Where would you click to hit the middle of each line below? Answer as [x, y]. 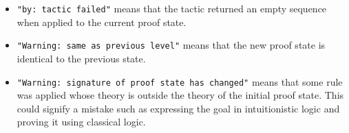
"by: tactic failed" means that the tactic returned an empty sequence [172, 8]
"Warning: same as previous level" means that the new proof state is [171, 45]
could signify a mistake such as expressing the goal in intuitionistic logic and [178, 108]
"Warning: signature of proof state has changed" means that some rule [180, 81]
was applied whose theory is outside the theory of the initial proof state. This [180, 95]
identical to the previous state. [81, 58]
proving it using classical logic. [81, 122]
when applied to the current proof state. [102, 22]
